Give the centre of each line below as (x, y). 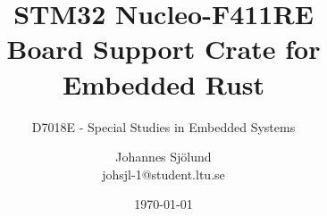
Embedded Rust (163, 83)
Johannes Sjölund (163, 157)
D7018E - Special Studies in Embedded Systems (163, 126)
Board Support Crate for (163, 49)
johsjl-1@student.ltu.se (163, 174)
